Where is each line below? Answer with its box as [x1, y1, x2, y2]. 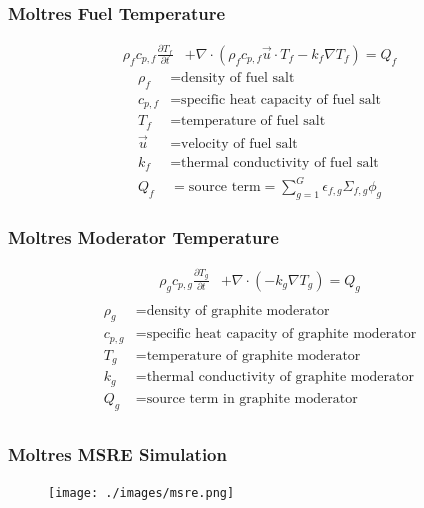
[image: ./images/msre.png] [48, 485, 235, 500]
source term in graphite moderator [146, 391, 358, 406]
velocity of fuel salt [181, 137, 298, 151]
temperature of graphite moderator [146, 348, 361, 363]
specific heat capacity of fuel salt [181, 92, 382, 107]
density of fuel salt [181, 70, 295, 85]
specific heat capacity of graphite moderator [146, 327, 417, 342]
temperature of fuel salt [181, 114, 326, 129]
